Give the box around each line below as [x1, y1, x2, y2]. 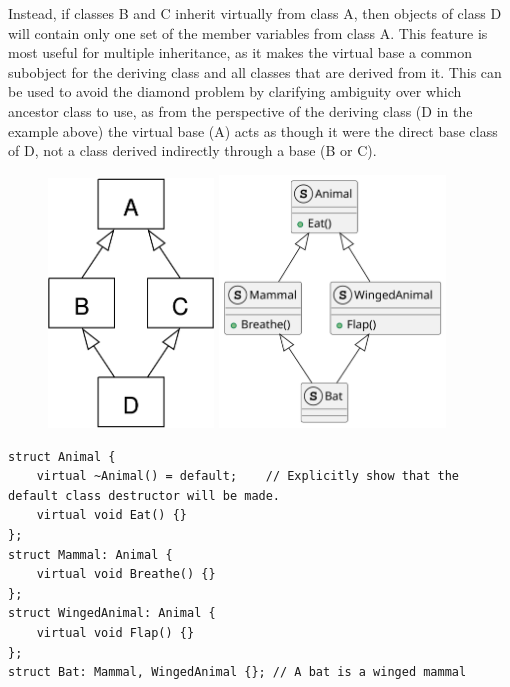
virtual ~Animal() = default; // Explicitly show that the [36, 469, 460, 484]
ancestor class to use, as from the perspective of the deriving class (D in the [8, 100, 473, 121]
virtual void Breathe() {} [36, 567, 216, 582]
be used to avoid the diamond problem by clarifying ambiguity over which [8, 81, 462, 102]
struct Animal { [8, 449, 116, 464]
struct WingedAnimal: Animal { [8, 606, 216, 621]
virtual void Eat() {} [36, 508, 187, 523]
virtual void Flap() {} [36, 625, 195, 640]
